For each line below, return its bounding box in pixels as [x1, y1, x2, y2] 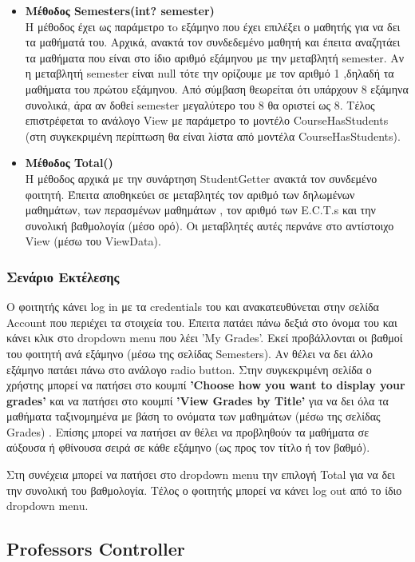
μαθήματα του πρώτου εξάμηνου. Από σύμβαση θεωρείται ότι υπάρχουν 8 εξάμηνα [25, 80, 409, 97]
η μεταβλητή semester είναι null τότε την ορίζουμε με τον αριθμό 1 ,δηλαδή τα [25, 65, 394, 82]
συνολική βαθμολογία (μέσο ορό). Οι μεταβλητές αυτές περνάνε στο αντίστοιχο [25, 217, 394, 233]
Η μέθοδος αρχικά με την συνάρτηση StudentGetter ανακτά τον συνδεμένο [25, 169, 377, 186]
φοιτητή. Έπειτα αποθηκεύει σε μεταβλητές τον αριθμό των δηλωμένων [25, 185, 355, 202]
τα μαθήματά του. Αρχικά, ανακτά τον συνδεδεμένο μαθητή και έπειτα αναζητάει [25, 34, 401, 50]
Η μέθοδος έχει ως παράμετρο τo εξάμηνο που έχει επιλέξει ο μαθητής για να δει [25, 18, 401, 34]
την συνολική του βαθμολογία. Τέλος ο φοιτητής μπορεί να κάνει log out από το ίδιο [6, 481, 402, 498]
